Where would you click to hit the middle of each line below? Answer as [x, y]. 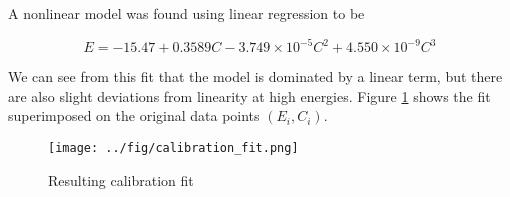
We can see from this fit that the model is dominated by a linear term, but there [255, 76]
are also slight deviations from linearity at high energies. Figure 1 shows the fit [249, 95]
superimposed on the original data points [134, 115]
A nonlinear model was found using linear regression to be [186, 13]
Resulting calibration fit [121, 179]
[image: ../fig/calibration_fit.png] [173, 147]
